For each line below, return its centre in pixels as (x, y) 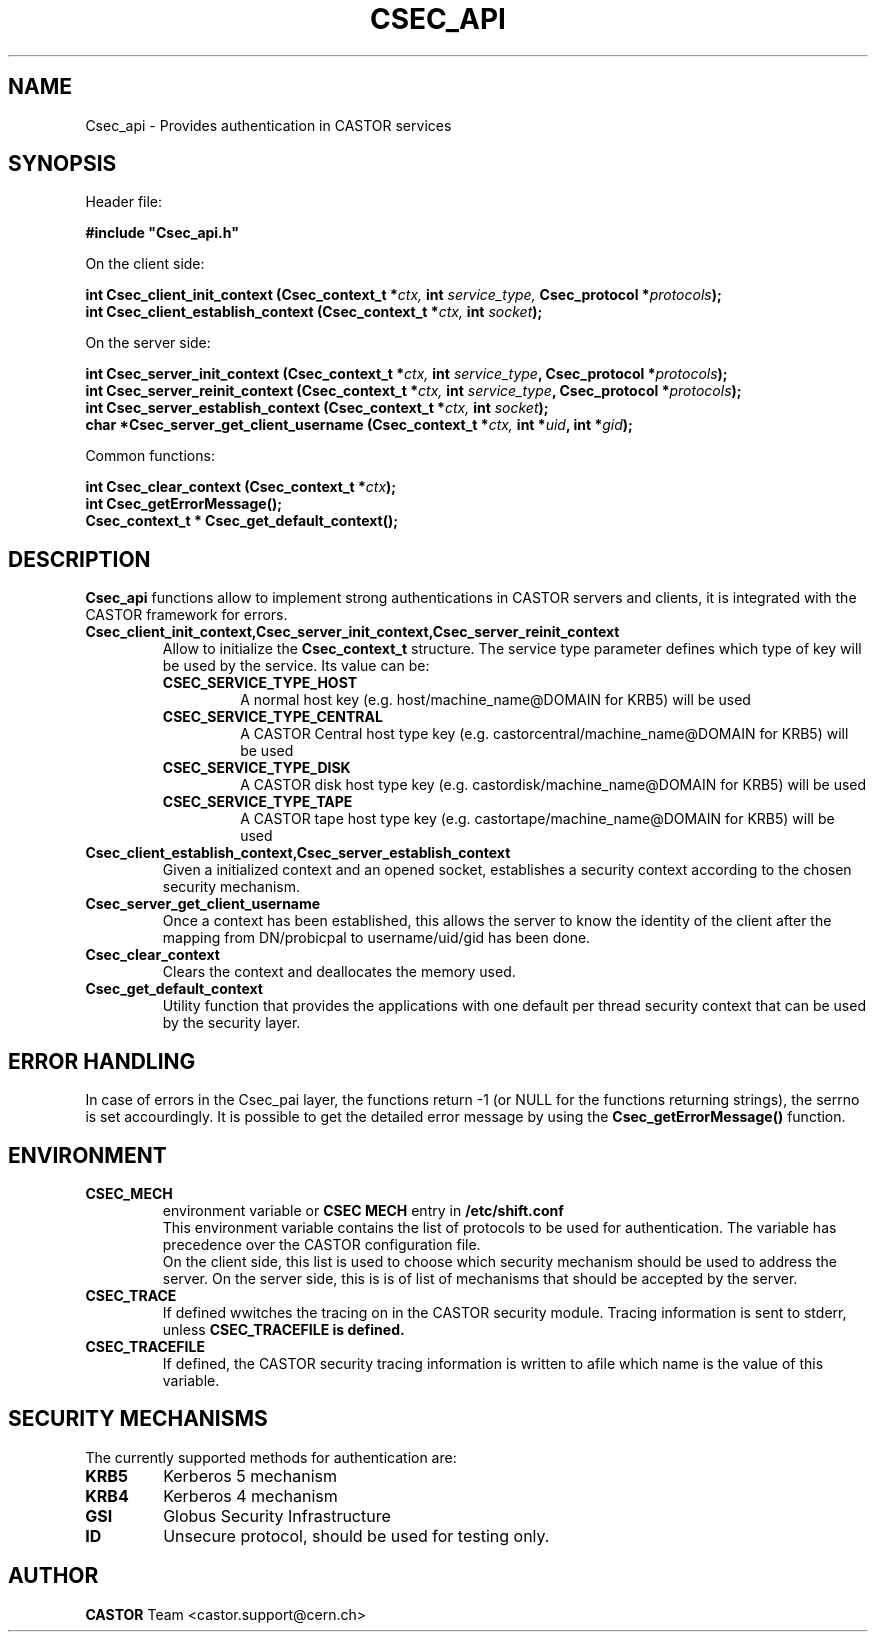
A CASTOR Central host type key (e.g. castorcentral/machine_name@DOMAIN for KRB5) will (544, 734)
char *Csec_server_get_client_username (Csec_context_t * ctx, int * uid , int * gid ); (359, 425)
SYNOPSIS (62, 164)
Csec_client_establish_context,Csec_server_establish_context (298, 853)
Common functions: (150, 456)
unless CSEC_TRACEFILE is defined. (283, 1329)
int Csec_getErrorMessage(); (184, 504)
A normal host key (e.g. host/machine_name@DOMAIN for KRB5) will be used (495, 700)
